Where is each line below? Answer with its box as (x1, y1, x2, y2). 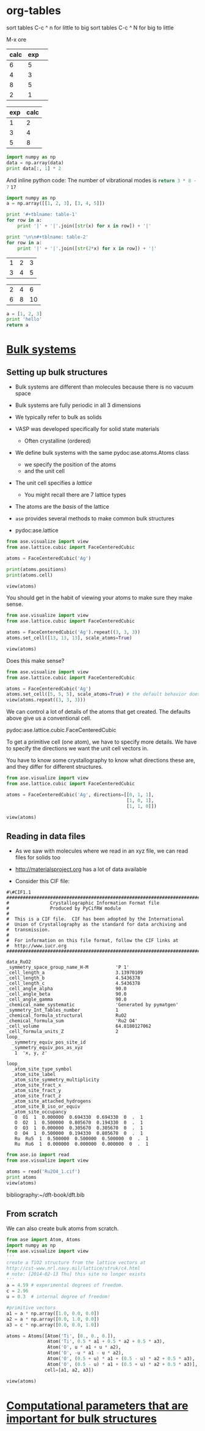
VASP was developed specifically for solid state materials (15, 425, 160, 433)
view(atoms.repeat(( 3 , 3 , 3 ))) (6, 697, 86, 703)
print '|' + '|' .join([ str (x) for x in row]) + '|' (17, 223, 151, 230)
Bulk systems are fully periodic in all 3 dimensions (15, 402, 142, 409)
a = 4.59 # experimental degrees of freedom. (6, 1282, 124, 1288)
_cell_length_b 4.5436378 (6, 975, 140, 981)
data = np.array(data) (6, 160, 64, 166)
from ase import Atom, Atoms (6, 1237, 81, 1243)
